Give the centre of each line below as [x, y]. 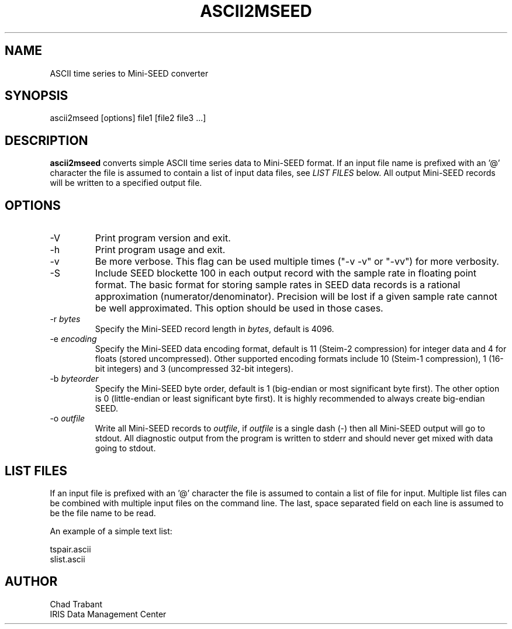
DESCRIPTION [46, 140]
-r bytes [65, 319]
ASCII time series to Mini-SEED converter [129, 73]
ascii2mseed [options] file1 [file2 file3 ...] [128, 118]
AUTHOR [31, 582]
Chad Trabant [76, 604]
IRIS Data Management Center [108, 614]
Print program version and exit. [163, 238]
